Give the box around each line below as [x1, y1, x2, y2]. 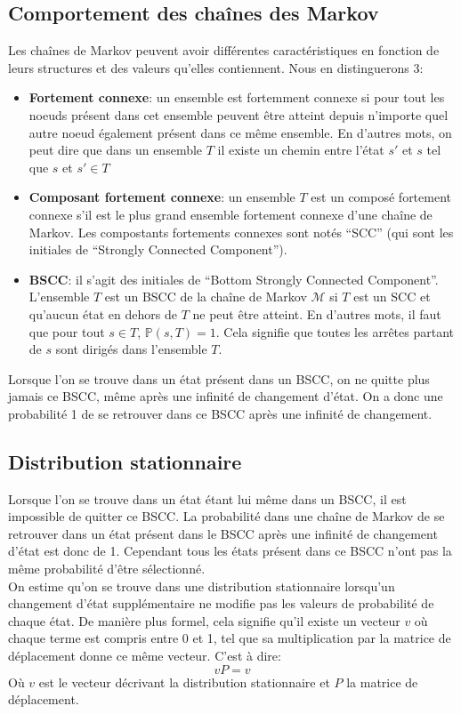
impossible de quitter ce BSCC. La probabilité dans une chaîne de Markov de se [8, 507, 445, 525]
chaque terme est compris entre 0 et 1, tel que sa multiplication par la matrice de [8, 629, 451, 647]
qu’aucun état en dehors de [28, 304, 177, 323]
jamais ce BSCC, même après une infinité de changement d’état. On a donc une [8, 387, 443, 405]
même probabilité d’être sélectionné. [8, 559, 206, 578]
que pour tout [28, 322, 105, 341]
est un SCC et [353, 287, 431, 306]
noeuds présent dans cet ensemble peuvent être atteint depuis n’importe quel [28, 105, 449, 124]
